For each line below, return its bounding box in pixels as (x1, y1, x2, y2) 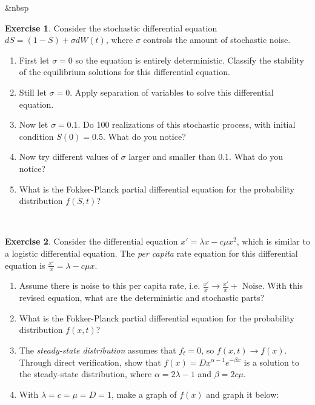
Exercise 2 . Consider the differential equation (5, 235, 178, 248)
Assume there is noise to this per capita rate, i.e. (19, 279, 201, 292)
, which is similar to (236, 235, 310, 248)
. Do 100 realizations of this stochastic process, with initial (78, 118, 296, 131)
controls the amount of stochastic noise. (143, 33, 291, 46)
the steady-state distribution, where (19, 367, 152, 380)
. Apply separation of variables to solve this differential (70, 85, 274, 98)
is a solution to (244, 355, 299, 368)
